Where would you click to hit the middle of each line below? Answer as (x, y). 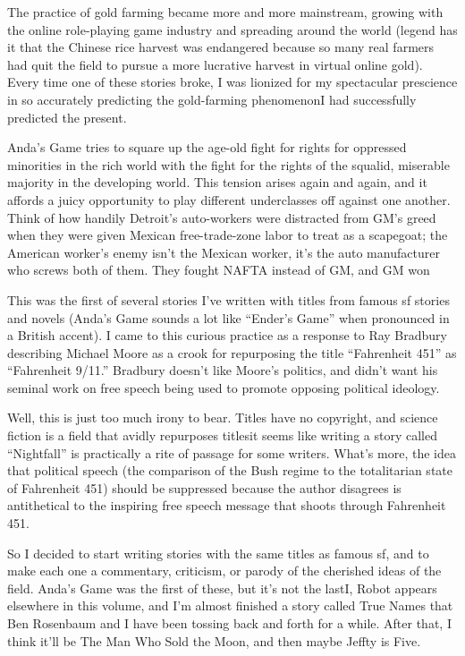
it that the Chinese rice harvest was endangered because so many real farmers (221, 47)
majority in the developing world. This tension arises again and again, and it (217, 182)
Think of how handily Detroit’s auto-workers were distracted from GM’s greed (222, 217)
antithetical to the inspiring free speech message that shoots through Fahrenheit (227, 505)
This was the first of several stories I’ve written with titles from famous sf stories (228, 299)
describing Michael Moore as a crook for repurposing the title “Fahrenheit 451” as (232, 352)
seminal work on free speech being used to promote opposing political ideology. (224, 387)
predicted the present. (67, 117)
